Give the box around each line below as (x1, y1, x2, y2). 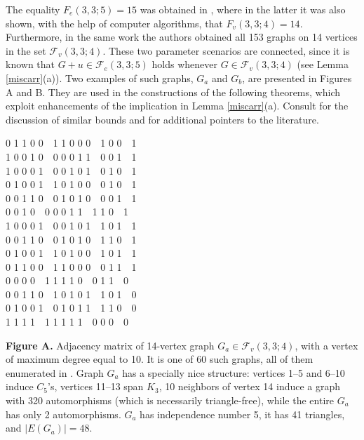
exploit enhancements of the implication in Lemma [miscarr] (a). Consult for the (6, 98, 349, 113)
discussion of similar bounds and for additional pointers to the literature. (6, 112, 319, 126)
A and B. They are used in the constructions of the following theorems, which (6, 84, 340, 99)
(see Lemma (297, 57, 349, 72)
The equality (6, 2, 60, 16)
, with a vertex (295, 338, 358, 352)
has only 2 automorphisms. (6, 406, 121, 421)
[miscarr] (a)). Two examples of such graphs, (6, 70, 194, 85)
